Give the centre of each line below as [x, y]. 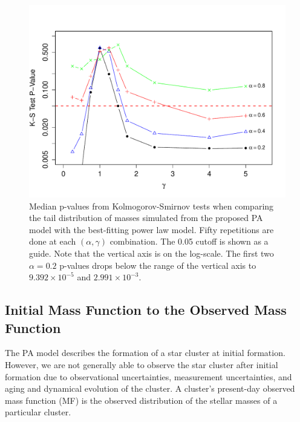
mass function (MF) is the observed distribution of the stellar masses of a [141, 400]
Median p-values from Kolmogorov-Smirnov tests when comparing [152, 206]
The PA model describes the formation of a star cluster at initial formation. [145, 353]
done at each [53, 241]
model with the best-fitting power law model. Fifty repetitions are [152, 229]
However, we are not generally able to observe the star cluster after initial [142, 364]
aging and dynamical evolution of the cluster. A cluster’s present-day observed [150, 388]
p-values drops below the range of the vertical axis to [158, 265]
